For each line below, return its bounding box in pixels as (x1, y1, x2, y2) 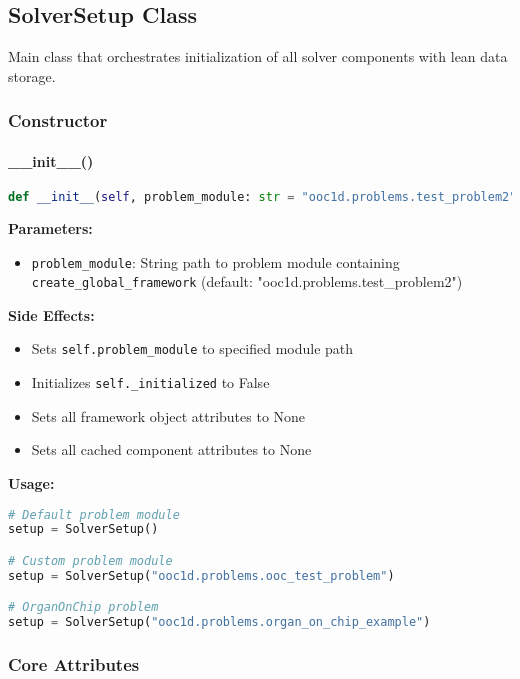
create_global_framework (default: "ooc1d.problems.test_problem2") (31, 271, 463, 292)
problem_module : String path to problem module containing (31, 251, 400, 272)
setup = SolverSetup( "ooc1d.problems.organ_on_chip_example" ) (8, 615, 431, 630)
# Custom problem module (8, 553, 173, 568)
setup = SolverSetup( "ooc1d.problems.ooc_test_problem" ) (8, 568, 395, 583)
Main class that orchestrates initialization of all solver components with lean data (8, 46, 508, 67)
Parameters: (8, 217, 93, 238)
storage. (8, 65, 56, 86)
